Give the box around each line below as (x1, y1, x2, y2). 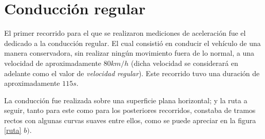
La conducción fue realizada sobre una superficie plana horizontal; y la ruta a (4, 95, 248, 105)
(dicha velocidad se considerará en (131, 57, 238, 68)
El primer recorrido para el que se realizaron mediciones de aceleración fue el (4, 28, 246, 38)
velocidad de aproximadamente (4, 57, 102, 68)
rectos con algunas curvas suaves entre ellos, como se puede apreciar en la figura (4, 114, 256, 125)
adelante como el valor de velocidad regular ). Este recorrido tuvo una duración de (4, 67, 260, 78)
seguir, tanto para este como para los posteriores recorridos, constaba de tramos (4, 105, 256, 115)
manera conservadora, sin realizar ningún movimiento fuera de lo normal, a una (4, 48, 254, 58)
